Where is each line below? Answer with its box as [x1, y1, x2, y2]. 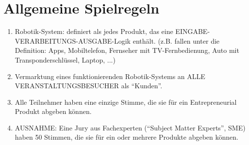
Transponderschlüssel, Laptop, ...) [15, 54, 116, 64]
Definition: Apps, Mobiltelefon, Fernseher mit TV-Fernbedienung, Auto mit [15, 45, 239, 55]
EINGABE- [175, 26, 210, 36]
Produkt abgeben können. [15, 106, 92, 116]
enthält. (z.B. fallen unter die [133, 35, 220, 46]
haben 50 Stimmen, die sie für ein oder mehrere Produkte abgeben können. [15, 132, 238, 142]
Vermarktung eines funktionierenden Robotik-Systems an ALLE [15, 71, 205, 81]
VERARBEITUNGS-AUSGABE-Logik [15, 35, 131, 46]
